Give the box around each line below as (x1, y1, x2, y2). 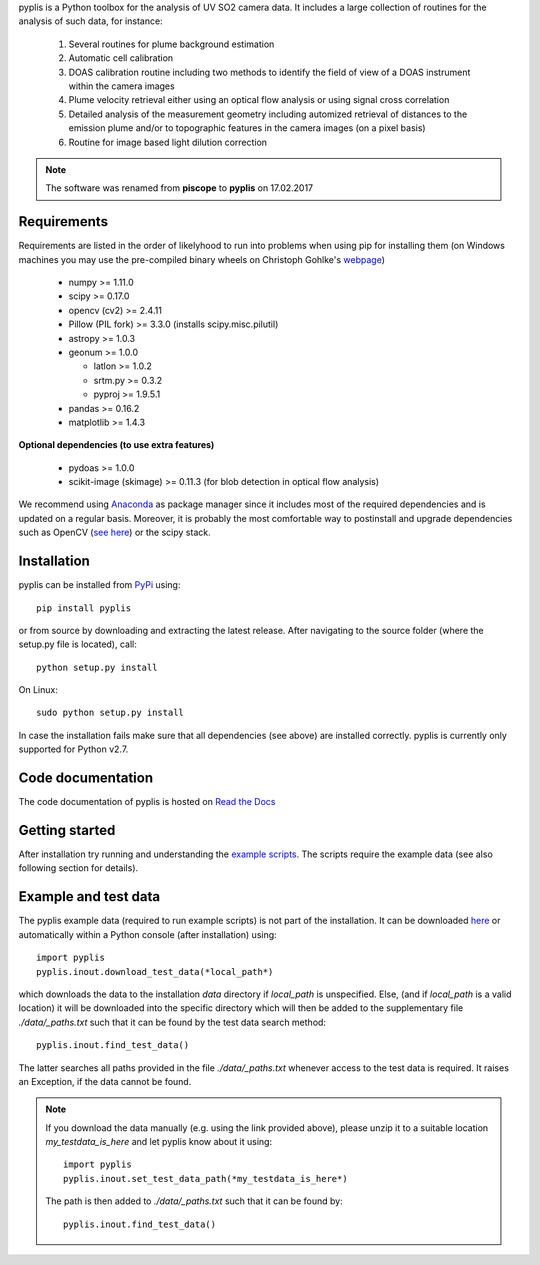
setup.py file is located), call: (18, 638, 137, 650)
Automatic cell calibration (68, 52, 174, 64)
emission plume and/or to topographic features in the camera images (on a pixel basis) (68, 122, 426, 134)
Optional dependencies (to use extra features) (18, 439, 215, 451)
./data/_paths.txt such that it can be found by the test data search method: (18, 1016, 327, 1028)
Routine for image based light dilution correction (68, 136, 268, 148)
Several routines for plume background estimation (68, 38, 275, 50)
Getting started (18, 821, 116, 839)
